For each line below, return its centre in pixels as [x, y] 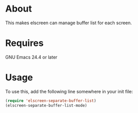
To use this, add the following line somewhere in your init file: [69, 91]
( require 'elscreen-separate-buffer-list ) [51, 101]
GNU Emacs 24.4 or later [31, 57]
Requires [25, 43]
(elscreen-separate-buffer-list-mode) [46, 105]
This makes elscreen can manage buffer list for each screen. [68, 23]
